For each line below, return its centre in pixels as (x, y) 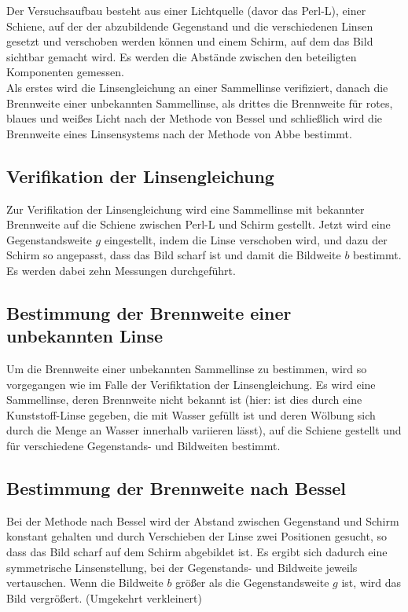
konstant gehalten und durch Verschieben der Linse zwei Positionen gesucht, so (197, 536)
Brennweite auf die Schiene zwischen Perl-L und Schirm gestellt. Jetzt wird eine (198, 224)
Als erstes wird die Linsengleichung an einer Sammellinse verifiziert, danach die (197, 87)
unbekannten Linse (85, 336)
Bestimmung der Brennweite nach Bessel (176, 488)
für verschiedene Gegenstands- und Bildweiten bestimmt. (143, 446)
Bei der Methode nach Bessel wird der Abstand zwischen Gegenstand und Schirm (203, 520)
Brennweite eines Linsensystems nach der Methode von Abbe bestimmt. (179, 133)
